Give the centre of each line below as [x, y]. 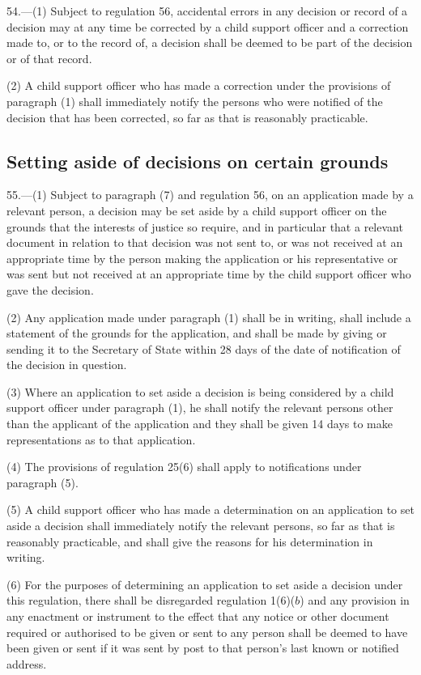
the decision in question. [67, 365]
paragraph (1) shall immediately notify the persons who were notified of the [195, 101]
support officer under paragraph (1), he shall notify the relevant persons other [200, 408]
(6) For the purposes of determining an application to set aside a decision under [205, 584]
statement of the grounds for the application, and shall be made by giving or [197, 333]
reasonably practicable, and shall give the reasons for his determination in [190, 541]
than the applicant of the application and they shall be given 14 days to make [200, 424]
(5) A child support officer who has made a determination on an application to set [210, 509]
